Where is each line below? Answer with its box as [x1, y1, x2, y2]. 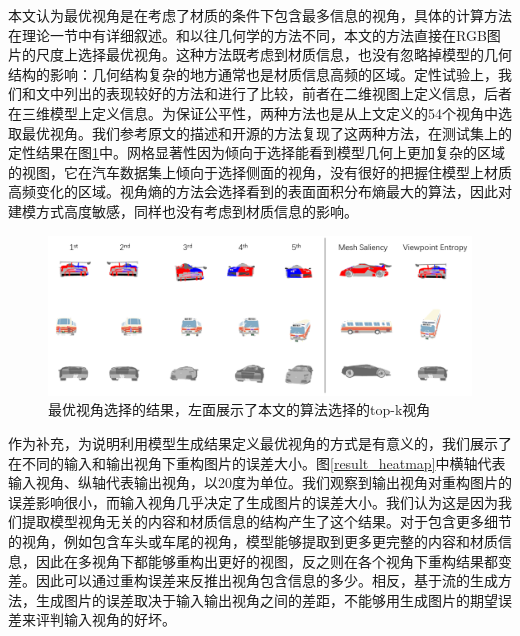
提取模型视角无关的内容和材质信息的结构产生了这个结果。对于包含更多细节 [21, 511, 512, 532]
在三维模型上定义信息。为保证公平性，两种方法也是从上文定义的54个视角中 [8, 102, 498, 123]
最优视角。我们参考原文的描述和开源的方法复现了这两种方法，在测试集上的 [21, 122, 512, 143]
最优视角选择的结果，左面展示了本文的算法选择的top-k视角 [48, 399, 431, 420]
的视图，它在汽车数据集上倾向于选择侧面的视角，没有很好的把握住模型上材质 [8, 161, 512, 182]
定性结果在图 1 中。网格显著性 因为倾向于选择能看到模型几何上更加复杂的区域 [8, 142, 505, 163]
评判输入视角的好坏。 [35, 609, 176, 630]
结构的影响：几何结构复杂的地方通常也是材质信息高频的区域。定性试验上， [8, 63, 498, 84]
